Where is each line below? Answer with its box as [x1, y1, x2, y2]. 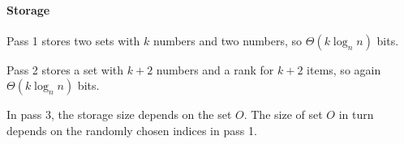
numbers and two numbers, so [153, 32, 303, 49]
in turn [338, 106, 374, 123]
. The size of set [243, 106, 323, 123]
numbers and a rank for [156, 61, 274, 78]
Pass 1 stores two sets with [6, 32, 140, 49]
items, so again [307, 61, 381, 78]
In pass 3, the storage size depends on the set [6, 106, 232, 123]
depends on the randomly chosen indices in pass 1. [6, 121, 257, 138]
